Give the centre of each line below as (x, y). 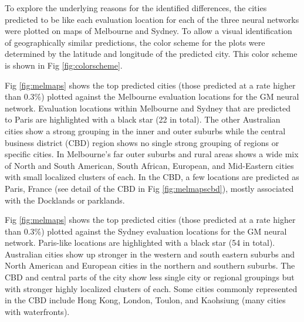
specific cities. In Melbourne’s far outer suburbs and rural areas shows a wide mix (152, 154)
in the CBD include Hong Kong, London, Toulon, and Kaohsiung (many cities (145, 300)
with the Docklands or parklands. (65, 200)
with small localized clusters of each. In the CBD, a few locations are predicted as (152, 177)
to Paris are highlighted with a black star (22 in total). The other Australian (143, 119)
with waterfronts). (37, 311)
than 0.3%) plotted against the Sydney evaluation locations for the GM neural (146, 231)
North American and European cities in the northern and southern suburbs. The (150, 265)
